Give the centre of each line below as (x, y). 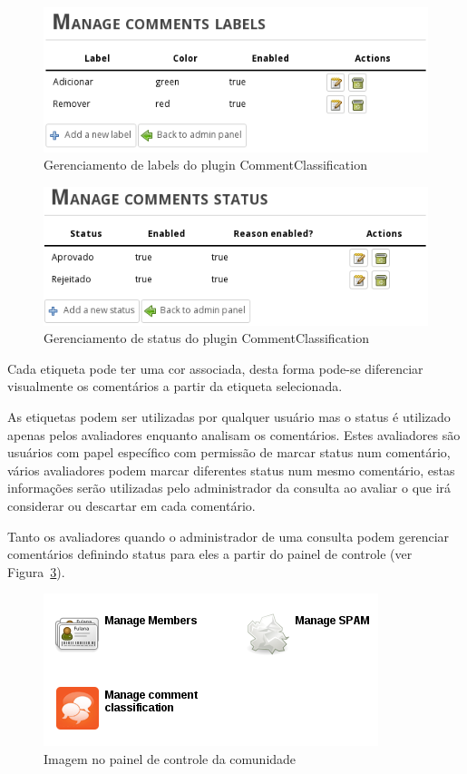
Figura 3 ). (36, 571)
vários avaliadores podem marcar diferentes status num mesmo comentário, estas (231, 470)
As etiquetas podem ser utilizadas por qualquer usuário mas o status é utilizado (229, 417)
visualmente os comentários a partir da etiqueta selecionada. (175, 386)
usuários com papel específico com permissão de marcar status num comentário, (229, 452)
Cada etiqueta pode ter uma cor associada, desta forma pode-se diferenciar (215, 368)
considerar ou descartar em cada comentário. (131, 506)
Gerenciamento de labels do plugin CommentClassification (205, 165)
